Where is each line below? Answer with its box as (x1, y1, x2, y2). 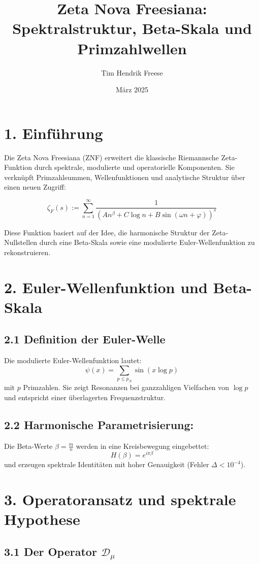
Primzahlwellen (77, 38, 187, 58)
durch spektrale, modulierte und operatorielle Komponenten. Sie (34, 162, 235, 172)
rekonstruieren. (4, 246, 51, 257)
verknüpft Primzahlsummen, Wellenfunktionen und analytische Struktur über (4, 171, 245, 182)
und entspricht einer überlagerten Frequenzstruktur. (4, 392, 166, 402)
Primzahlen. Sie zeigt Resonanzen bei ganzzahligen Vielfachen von (23, 382, 230, 393)
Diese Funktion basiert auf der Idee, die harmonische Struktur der (4, 227, 210, 237)
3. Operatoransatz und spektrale (4, 489, 236, 510)
